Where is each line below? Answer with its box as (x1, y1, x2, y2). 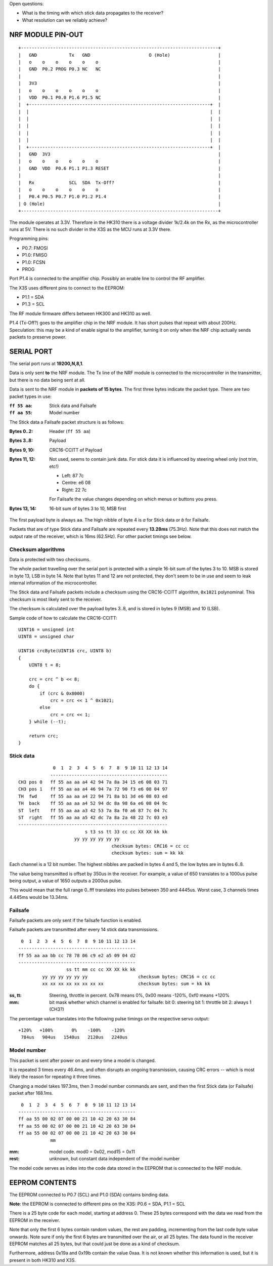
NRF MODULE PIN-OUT (9, 30, 83, 39)
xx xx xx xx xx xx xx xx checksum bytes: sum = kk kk (42, 981, 210, 987)
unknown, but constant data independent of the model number (49, 1156, 180, 1162)
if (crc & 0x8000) (39, 690, 85, 696)
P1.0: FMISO (22, 252, 48, 258)
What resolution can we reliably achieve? (22, 17, 108, 23)
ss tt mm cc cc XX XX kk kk (66, 967, 136, 972)
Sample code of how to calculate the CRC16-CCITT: (9, 615, 117, 621)
